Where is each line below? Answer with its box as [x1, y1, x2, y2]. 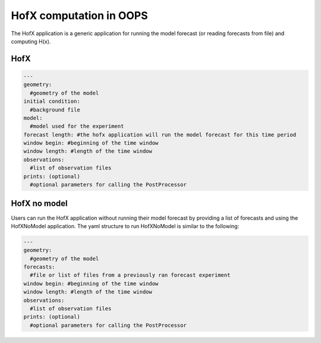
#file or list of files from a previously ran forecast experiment [30, 272, 231, 279]
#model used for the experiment [30, 123, 124, 130]
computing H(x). [11, 38, 51, 45]
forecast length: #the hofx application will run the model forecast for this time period [23, 131, 297, 138]
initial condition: [23, 98, 80, 105]
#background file [30, 106, 80, 113]
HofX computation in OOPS [11, 9, 148, 22]
